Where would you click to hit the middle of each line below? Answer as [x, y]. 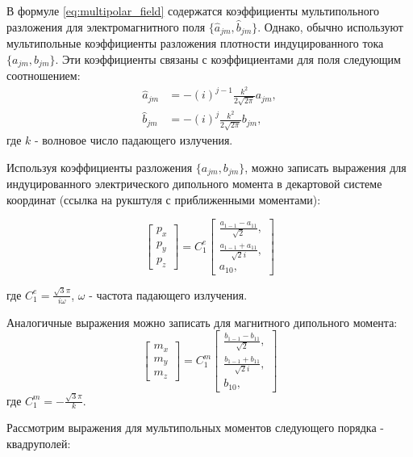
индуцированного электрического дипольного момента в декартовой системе [194, 184]
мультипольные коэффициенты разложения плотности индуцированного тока [195, 43]
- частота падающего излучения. [168, 294]
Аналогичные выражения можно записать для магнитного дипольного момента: [202, 322]
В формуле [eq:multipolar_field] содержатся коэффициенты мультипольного [193, 10]
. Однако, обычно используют [330, 26]
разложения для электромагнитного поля [106, 26]
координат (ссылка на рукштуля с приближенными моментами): [164, 199]
